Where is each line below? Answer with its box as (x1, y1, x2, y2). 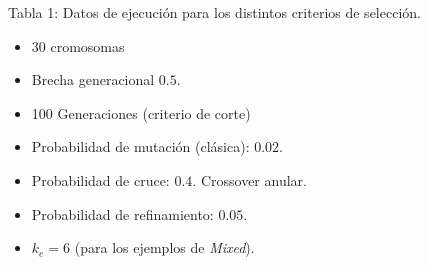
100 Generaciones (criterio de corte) (31, 102, 251, 123)
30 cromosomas (31, 35, 125, 56)
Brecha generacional (31, 69, 155, 90)
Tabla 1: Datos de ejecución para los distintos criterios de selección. (8, 2, 421, 22)
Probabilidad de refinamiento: (31, 203, 214, 224)
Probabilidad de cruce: (31, 169, 170, 190)
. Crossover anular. (192, 169, 307, 190)
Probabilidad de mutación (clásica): (31, 136, 250, 157)
